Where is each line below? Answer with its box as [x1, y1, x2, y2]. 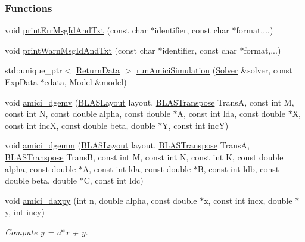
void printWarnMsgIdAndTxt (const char [5, 44, 155, 56]
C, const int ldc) [83, 174, 144, 187]
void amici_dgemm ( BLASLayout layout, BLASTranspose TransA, [5, 139, 250, 151]
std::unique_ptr [5, 64, 63, 76]
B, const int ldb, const [197, 162, 279, 175]
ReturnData [76, 64, 120, 76]
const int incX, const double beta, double [5, 119, 155, 131]
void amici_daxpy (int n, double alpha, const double [5, 194, 197, 206]
